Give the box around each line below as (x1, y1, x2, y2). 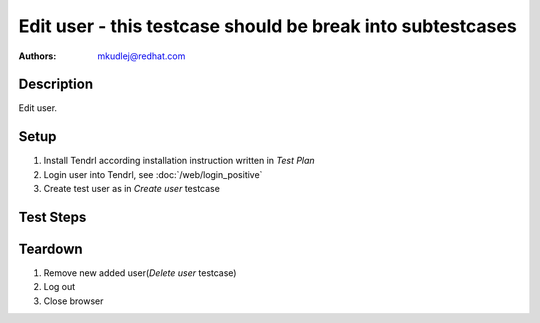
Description (18, 76, 94, 93)
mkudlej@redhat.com (97, 50, 186, 62)
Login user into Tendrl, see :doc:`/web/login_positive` (43, 168, 263, 180)
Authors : (18, 50, 57, 62)
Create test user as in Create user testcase (43, 183, 220, 195)
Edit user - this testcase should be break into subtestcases (18, 15, 517, 37)
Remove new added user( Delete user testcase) (43, 267, 237, 279)
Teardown (18, 240, 84, 257)
